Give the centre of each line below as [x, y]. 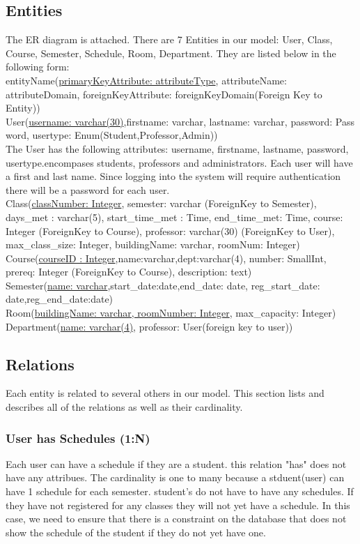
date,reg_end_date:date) [60, 299]
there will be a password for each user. [88, 189]
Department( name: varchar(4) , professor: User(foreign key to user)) [149, 326]
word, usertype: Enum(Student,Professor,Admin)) [112, 135]
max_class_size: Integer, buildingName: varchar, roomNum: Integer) [153, 244]
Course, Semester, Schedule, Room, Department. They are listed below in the [171, 53]
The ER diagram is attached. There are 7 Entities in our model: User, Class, [169, 39]
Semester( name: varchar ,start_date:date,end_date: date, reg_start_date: [163, 285]
